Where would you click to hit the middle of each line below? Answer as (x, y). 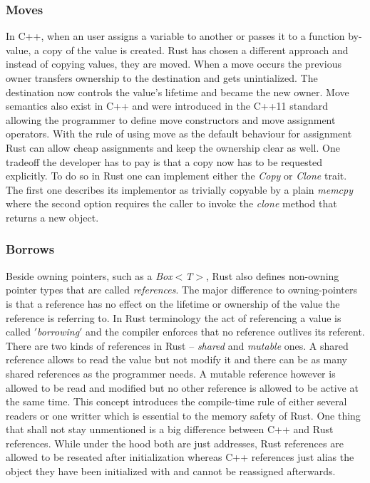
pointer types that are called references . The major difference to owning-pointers (181, 290)
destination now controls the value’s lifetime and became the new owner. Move (178, 92)
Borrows (30, 249)
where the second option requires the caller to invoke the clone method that (171, 203)
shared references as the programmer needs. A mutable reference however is (171, 373)
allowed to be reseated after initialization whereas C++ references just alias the (180, 457)
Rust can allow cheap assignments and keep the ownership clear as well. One (173, 147)
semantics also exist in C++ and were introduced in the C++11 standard (167, 106)
